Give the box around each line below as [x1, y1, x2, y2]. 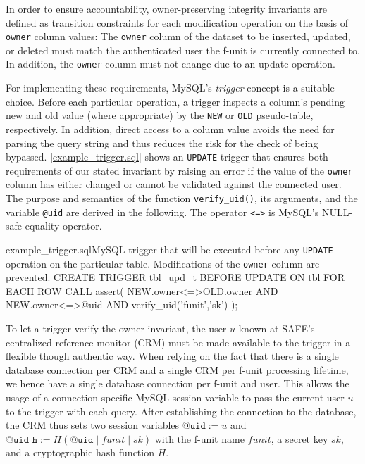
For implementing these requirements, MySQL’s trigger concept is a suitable [6, 80, 335, 95]
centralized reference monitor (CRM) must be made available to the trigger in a [6, 334, 351, 349]
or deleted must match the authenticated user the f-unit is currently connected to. [6, 42, 360, 57]
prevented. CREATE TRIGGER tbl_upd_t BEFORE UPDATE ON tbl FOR [6, 270, 345, 284]
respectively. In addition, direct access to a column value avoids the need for [6, 121, 335, 136]
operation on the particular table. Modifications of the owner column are [6, 256, 320, 270]
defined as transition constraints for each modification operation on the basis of [6, 15, 348, 30]
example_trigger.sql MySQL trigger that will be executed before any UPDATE [6, 242, 333, 256]
